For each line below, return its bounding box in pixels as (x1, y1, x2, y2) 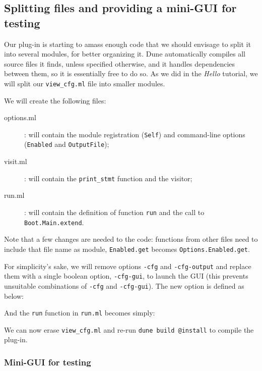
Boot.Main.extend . (24, 217, 84, 227)
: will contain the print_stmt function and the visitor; (24, 173, 192, 183)
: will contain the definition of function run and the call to (24, 206, 205, 217)
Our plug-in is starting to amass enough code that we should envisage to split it (4, 38, 251, 49)
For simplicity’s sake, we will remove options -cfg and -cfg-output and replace (4, 260, 251, 271)
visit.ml (4, 156, 27, 167)
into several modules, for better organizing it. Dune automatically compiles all (4, 48, 245, 59)
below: (4, 290, 24, 301)
